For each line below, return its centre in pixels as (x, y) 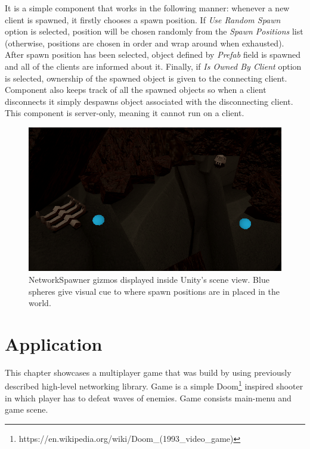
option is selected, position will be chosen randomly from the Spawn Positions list (154, 31)
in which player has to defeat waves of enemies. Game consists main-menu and (148, 397)
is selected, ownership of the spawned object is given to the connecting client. (146, 78)
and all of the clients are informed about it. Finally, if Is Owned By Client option (153, 66)
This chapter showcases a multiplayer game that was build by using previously (148, 372)
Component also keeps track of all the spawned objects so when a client (136, 90)
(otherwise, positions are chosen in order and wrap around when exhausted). (145, 43)
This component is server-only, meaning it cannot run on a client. (125, 113)
